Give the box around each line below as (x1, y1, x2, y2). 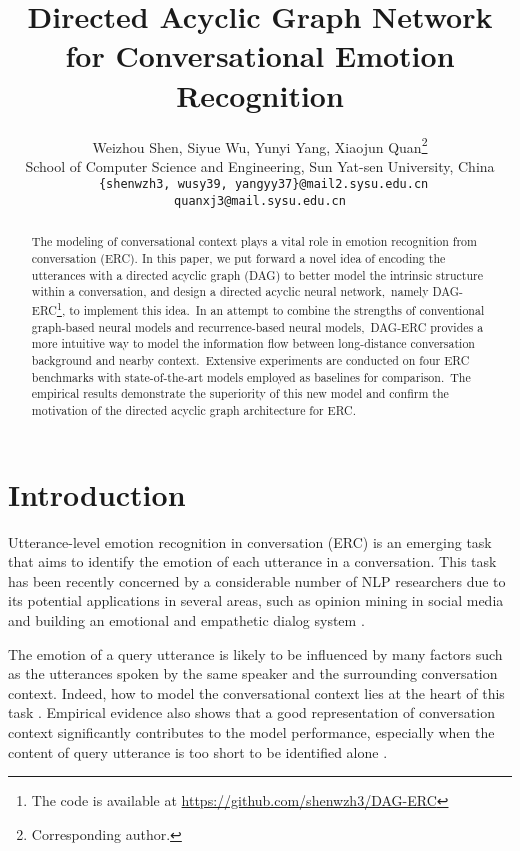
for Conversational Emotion (65, 35, 455, 76)
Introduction (8, 473, 186, 514)
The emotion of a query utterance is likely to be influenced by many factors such (8, 643, 503, 664)
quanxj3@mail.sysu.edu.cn (174, 194, 346, 208)
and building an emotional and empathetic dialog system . (8, 609, 365, 630)
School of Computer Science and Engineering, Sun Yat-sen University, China (25, 155, 495, 176)
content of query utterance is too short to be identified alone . (8, 741, 388, 762)
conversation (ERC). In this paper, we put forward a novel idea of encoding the (31, 250, 446, 267)
